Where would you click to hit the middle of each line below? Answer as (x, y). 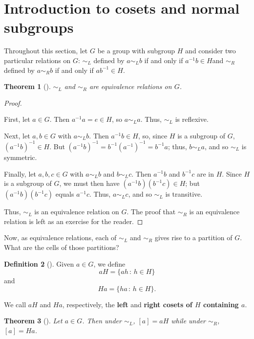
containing (221, 304)
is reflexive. (192, 119)
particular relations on (37, 60)
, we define (109, 263)
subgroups (39, 27)
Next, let (17, 135)
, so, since (153, 135)
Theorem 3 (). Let (33, 321)
